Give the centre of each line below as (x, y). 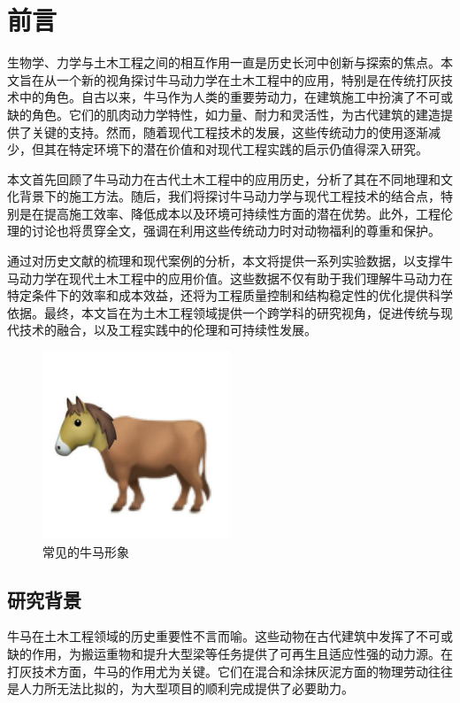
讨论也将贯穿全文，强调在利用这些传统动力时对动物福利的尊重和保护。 (236, 231)
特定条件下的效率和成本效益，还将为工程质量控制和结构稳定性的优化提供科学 (230, 295)
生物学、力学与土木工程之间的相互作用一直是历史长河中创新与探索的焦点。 (224, 62)
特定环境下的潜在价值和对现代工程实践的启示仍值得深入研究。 (248, 149)
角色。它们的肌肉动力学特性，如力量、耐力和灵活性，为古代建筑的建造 (236, 114)
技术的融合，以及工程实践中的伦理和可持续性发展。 (168, 330)
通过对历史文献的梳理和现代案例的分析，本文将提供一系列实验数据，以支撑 (224, 261)
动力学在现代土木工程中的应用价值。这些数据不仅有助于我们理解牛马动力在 (236, 278)
